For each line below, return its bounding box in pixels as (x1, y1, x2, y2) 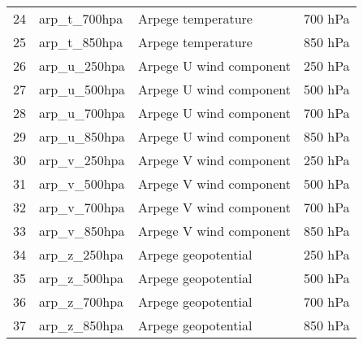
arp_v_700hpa (39, 198, 125, 216)
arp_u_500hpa (39, 80, 125, 98)
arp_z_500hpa (39, 269, 124, 287)
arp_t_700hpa (39, 9, 123, 28)
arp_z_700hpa (39, 292, 124, 311)
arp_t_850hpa (39, 33, 123, 51)
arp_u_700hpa (39, 103, 125, 122)
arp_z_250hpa (39, 245, 124, 264)
